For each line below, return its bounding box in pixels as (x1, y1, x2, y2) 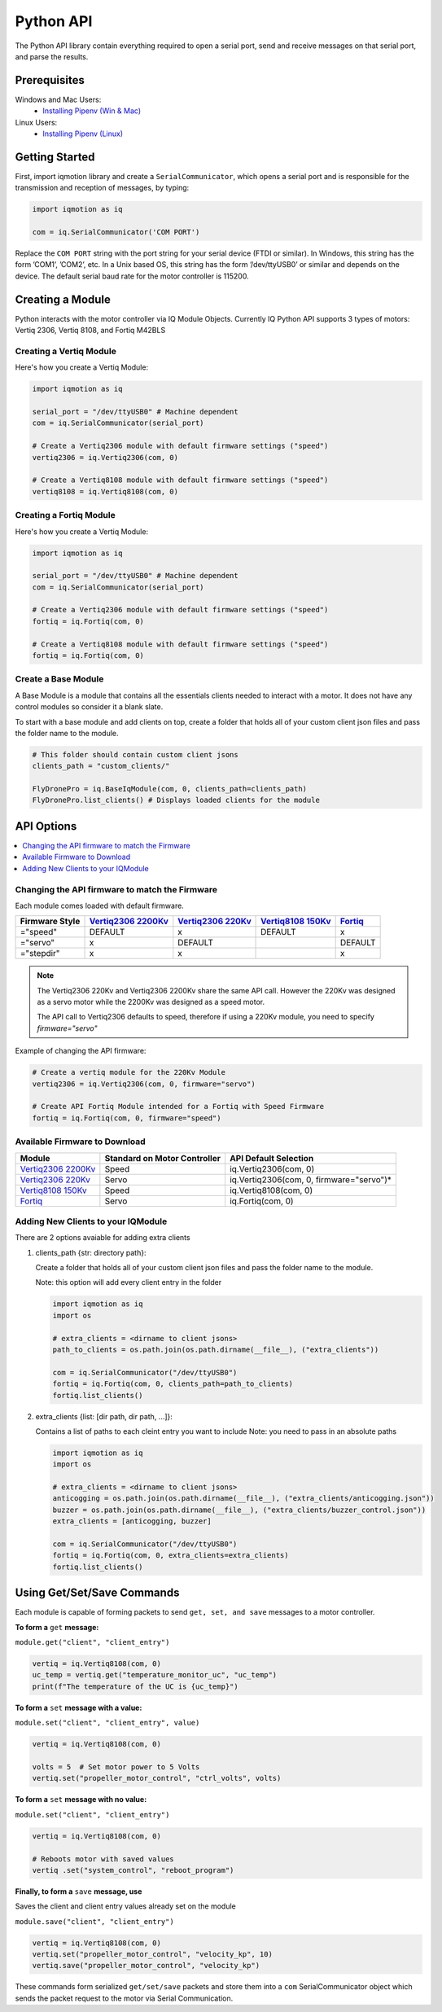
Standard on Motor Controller (104, 1152, 221, 1164)
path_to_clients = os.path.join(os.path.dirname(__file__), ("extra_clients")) (52, 1344, 379, 1354)
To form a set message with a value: (15, 1703, 142, 1712)
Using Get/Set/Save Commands (15, 1586, 180, 1600)
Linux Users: (15, 117, 58, 127)
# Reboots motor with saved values (32, 1854, 174, 1864)
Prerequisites (15, 73, 85, 87)
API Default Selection (229, 1152, 314, 1164)
